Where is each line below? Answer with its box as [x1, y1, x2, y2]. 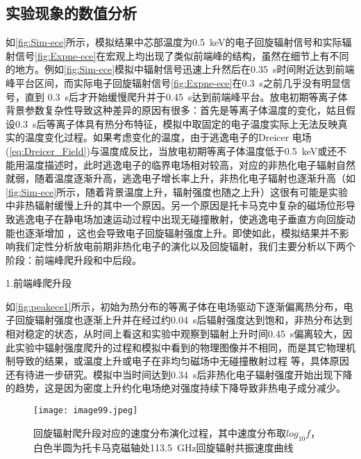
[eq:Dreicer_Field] [9, 143, 87, 158]
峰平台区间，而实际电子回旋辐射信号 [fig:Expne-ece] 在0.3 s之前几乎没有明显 [6, 75, 341, 90]
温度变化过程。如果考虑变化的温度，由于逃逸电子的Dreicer [24, 130, 289, 144]
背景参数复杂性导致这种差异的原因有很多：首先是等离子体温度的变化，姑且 [6, 103, 346, 117]
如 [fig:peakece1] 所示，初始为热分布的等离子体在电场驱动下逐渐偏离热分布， [6, 299, 344, 313]
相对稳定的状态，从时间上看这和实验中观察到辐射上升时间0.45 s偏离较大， [6, 326, 343, 341]
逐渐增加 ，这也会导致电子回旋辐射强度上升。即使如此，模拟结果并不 [24, 225, 339, 240]
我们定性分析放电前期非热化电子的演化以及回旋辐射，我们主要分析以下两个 [15, 239, 355, 253]
